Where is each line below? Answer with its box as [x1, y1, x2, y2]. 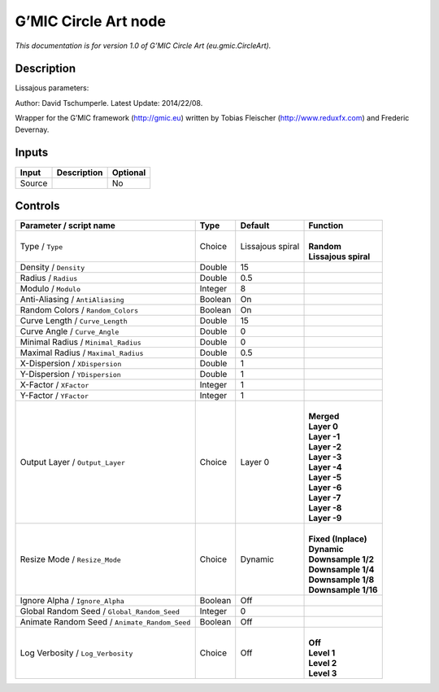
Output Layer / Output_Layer [20, 457, 126, 468]
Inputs [15, 146, 49, 160]
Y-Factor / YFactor [20, 390, 89, 401]
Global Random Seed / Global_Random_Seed [20, 606, 180, 617]
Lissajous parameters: [15, 83, 89, 93]
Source [20, 177, 48, 189]
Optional [111, 167, 146, 178]
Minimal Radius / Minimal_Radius [20, 336, 141, 348]
